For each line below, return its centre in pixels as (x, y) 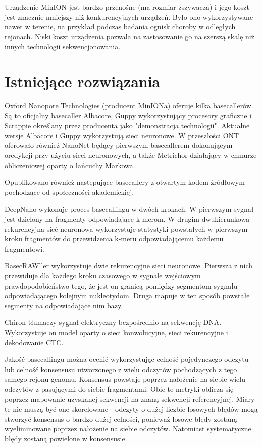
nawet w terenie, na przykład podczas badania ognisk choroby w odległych (120, 27)
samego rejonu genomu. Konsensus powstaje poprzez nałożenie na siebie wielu (125, 379)
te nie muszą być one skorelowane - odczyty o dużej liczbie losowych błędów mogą (131, 409)
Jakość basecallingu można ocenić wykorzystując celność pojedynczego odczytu (127, 359)
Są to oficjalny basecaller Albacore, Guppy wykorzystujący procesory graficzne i (128, 115)
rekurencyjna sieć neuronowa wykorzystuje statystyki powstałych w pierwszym (126, 229)
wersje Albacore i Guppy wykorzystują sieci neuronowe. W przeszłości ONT (122, 135)
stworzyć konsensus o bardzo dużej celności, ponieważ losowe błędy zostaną (121, 418)
